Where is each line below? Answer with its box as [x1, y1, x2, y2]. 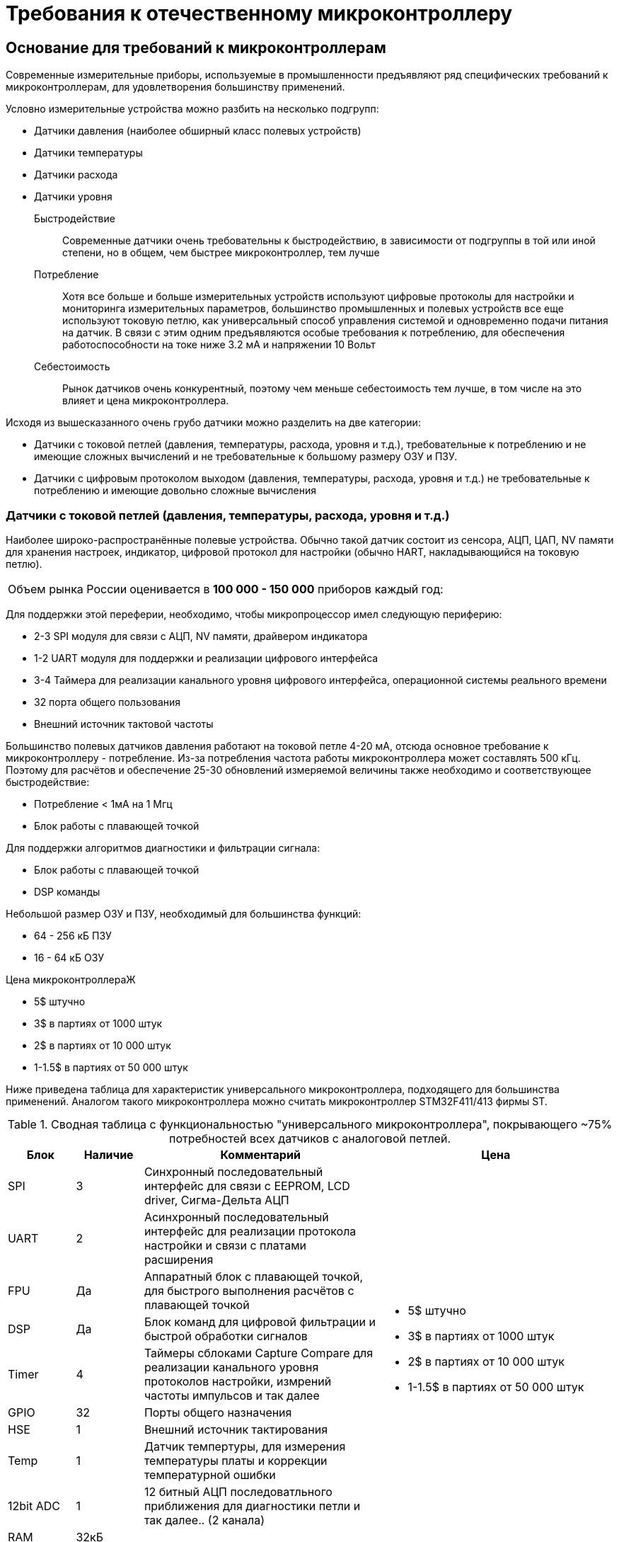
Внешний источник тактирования [144, 1422, 328, 1437]
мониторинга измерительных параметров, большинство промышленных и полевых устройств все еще [62, 302, 564, 315]
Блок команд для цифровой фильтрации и [144, 1314, 376, 1329]
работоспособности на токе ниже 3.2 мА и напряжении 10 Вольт [62, 338, 376, 351]
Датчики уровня [34, 190, 112, 203]
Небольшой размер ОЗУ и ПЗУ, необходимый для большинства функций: [6, 907, 361, 920]
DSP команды [34, 885, 100, 898]
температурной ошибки [144, 1467, 276, 1482]
